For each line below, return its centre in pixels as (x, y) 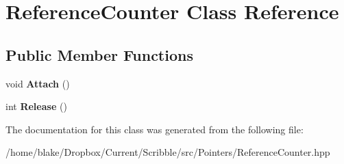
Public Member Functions (99, 54)
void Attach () (38, 83)
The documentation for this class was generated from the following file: (155, 129)
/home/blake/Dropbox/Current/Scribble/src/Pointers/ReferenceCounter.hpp (168, 152)
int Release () (36, 106)
